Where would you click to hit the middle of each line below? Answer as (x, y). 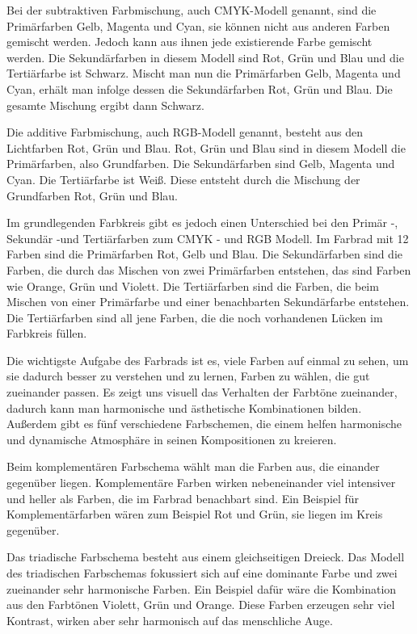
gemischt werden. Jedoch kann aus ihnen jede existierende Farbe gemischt (190, 42)
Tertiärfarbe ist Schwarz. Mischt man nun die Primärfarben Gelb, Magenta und (204, 73)
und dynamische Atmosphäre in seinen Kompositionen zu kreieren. (172, 439)
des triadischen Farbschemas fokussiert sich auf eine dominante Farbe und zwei (202, 573)
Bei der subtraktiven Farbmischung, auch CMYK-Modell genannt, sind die (192, 10)
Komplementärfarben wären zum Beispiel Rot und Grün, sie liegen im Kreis (195, 514)
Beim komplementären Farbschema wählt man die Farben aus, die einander (193, 466)
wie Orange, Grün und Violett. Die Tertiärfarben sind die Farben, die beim (193, 286)
